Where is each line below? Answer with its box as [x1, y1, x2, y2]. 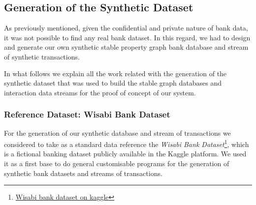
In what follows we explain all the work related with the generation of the [4, 68, 227, 78]
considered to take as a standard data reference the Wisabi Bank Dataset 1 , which [4, 138, 249, 149]
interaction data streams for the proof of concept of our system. [4, 87, 196, 97]
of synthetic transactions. [4, 51, 80, 61]
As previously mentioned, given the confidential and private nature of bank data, [4, 23, 248, 33]
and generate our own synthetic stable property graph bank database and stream [4, 42, 249, 52]
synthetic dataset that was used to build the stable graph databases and [4, 78, 222, 88]
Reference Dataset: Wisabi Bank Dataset [4, 108, 170, 120]
